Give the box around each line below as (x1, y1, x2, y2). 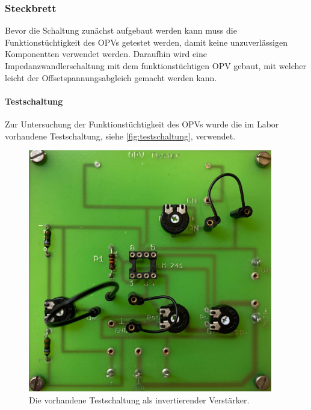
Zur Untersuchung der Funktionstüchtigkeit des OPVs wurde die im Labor (5, 117, 279, 130)
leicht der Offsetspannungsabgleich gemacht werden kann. (5, 71, 217, 84)
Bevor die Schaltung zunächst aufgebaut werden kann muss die (5, 24, 237, 37)
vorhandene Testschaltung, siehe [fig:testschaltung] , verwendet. (5, 129, 236, 142)
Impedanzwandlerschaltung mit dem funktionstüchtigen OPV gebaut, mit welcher (5, 60, 306, 72)
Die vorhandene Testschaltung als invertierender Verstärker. (29, 393, 250, 406)
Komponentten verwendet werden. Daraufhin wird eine (5, 47, 207, 60)
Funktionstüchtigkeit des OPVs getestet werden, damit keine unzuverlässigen (5, 35, 288, 48)
